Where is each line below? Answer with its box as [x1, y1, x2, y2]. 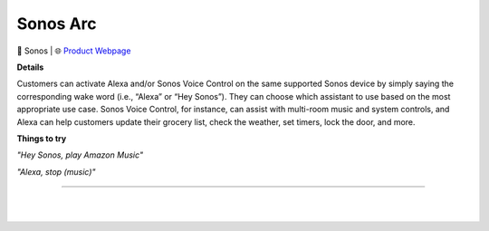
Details [16, 62, 44, 72]
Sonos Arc [16, 14, 97, 34]
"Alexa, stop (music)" [16, 166, 96, 177]
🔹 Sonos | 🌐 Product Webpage [16, 45, 131, 56]
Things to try [16, 132, 67, 144]
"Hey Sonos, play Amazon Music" [16, 149, 144, 160]
